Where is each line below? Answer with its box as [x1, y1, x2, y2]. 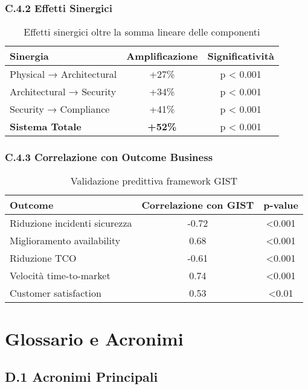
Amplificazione [126, 49, 198, 63]
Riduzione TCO [10, 251, 77, 265]
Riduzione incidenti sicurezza [10, 216, 132, 230]
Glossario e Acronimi [5, 326, 184, 350]
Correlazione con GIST [141, 198, 254, 212]
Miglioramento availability [10, 233, 121, 248]
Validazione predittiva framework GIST [70, 174, 238, 188]
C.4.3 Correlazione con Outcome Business [5, 150, 213, 165]
